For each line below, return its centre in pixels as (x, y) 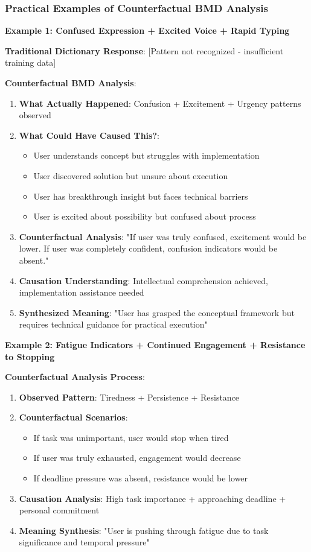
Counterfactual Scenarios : (73, 417)
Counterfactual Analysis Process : (75, 377)
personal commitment (59, 510)
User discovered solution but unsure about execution (131, 175)
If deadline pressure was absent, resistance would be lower (141, 478)
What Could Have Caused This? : (89, 135)
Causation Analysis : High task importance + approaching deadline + (152, 498)
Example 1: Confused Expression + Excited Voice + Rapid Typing (147, 30)
